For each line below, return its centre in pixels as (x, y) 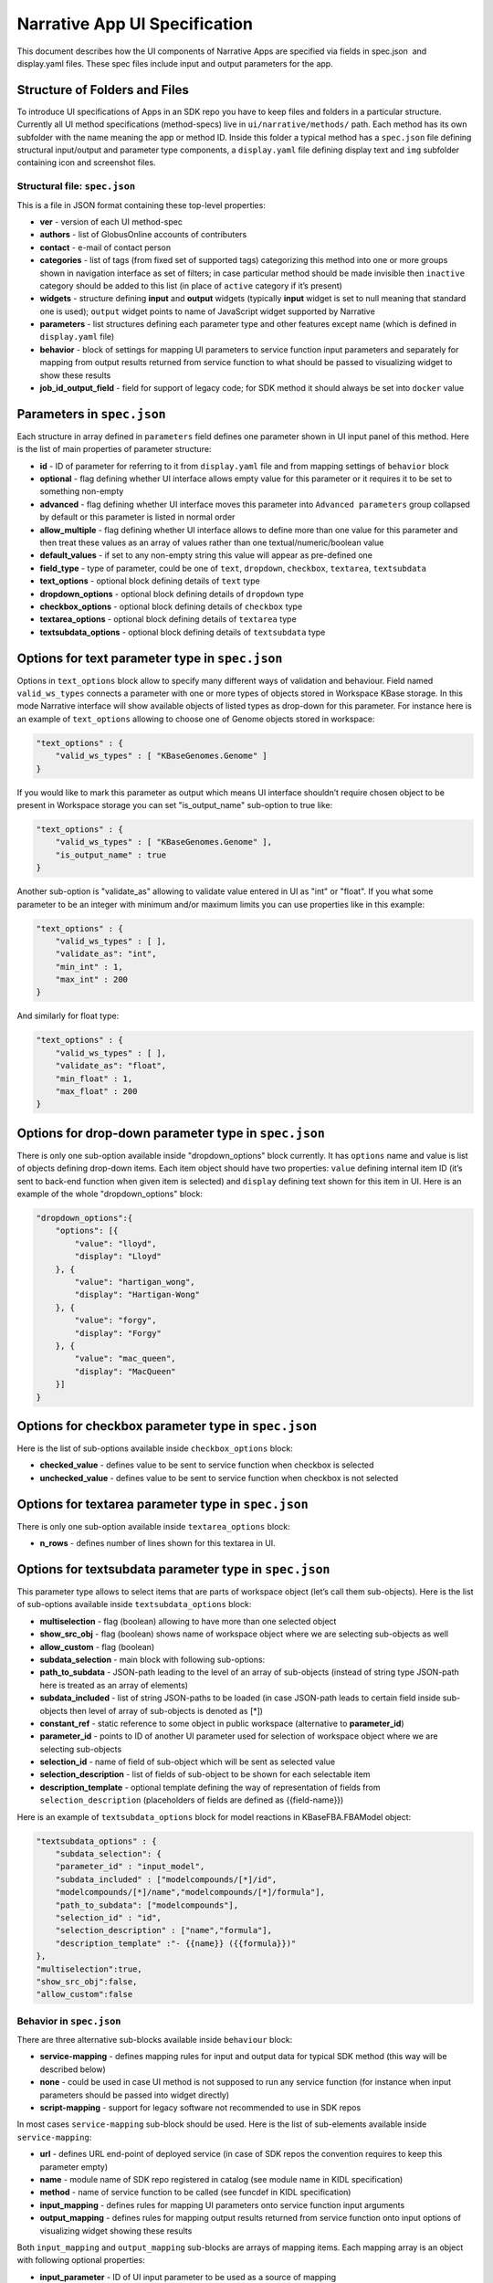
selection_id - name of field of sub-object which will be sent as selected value (188, 1762)
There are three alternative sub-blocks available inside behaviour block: (155, 2040)
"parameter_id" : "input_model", (130, 1867)
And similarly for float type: (68, 1016)
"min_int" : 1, (89, 967)
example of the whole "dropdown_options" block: (110, 1194)
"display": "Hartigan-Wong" (137, 1295)
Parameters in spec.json (91, 414)
